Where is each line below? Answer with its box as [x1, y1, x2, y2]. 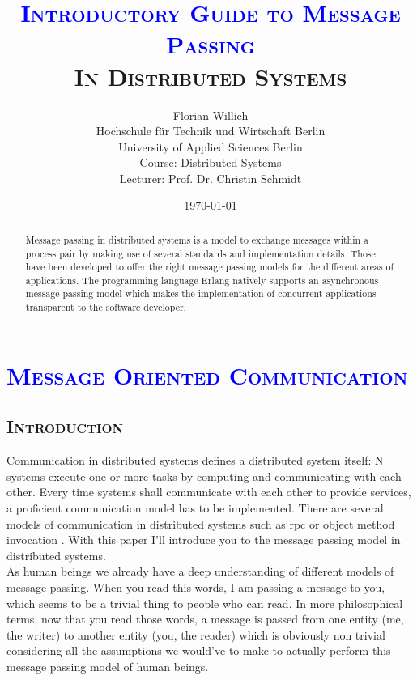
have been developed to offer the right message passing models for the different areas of [25, 260, 394, 274]
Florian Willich [172, 106, 249, 123]
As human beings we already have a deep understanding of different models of [6, 563, 394, 580]
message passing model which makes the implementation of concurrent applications [25, 287, 377, 300]
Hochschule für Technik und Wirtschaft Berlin [96, 122, 326, 139]
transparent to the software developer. [25, 300, 186, 314]
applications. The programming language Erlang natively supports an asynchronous [25, 273, 379, 287]
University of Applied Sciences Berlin [118, 138, 303, 155]
